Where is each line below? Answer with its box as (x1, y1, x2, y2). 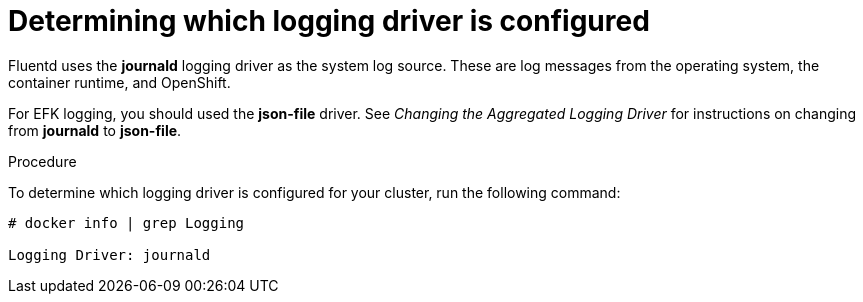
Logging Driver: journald (8, 246, 211, 263)
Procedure (8, 152, 77, 170)
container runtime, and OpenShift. (8, 73, 231, 91)
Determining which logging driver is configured (8, 4, 650, 38)
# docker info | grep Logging (8, 214, 245, 231)
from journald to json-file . (8, 121, 182, 139)
